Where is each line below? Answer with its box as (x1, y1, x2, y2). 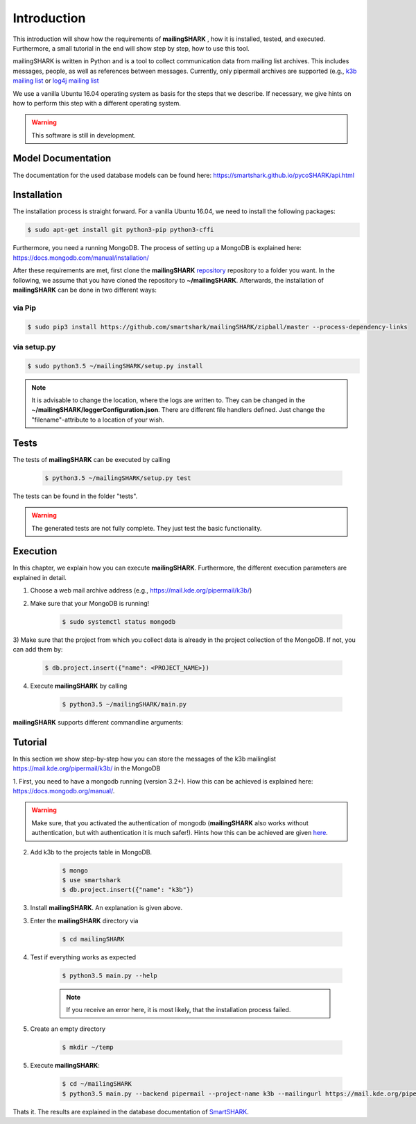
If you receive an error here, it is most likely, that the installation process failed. (66, 1006, 291, 1014)
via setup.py (12, 342, 56, 352)
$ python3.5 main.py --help (62, 971, 157, 980)
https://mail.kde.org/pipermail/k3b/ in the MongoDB (12, 764, 161, 772)
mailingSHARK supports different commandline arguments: (12, 718, 184, 726)
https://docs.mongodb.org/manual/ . (12, 786, 115, 795)
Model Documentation (12, 153, 112, 165)
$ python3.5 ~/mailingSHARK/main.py (62, 700, 187, 708)
